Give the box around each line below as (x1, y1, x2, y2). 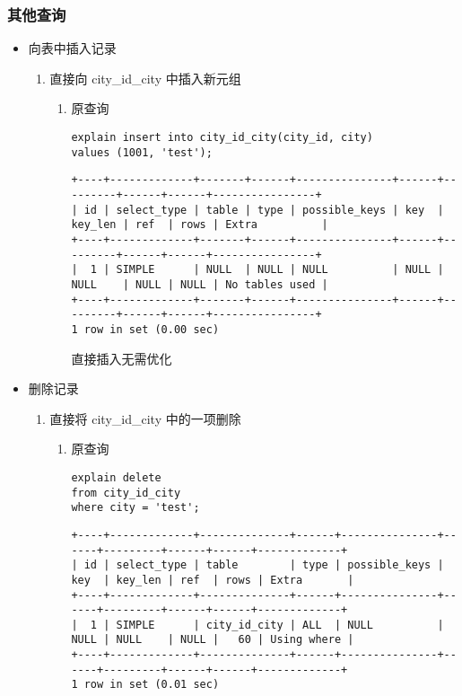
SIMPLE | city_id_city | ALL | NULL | (116, 618, 444, 631)
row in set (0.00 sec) (83, 322, 220, 336)
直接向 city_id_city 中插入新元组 (49, 68, 241, 87)
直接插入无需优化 (71, 348, 172, 367)
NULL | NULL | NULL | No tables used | (71, 278, 328, 291)
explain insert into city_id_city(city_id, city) (71, 131, 373, 144)
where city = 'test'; (71, 501, 200, 515)
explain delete (71, 471, 161, 484)
